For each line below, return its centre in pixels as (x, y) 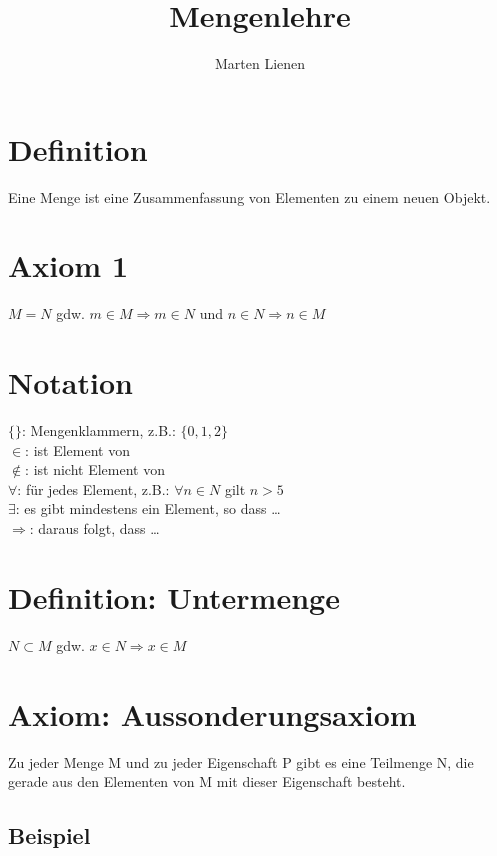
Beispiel (49, 835)
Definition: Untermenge (174, 596)
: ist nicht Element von (95, 469)
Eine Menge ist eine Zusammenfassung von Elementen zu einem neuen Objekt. (249, 196)
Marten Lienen (260, 63)
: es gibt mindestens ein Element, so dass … (148, 508)
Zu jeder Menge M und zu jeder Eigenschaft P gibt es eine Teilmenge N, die (241, 761)
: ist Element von (77, 449)
